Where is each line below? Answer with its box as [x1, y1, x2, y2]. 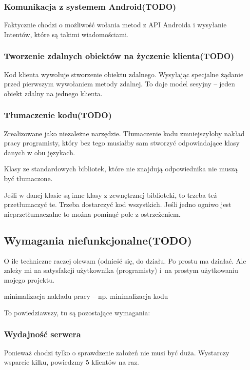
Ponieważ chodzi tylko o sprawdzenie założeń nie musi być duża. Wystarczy [4, 347, 230, 357]
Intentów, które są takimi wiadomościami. [4, 29, 129, 39]
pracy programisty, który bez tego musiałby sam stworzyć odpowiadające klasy [4, 138, 240, 148]
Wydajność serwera [4, 328, 81, 340]
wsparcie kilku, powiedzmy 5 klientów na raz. [4, 357, 139, 367]
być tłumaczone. [4, 173, 53, 183]
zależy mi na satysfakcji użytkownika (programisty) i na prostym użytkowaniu [4, 265, 238, 275]
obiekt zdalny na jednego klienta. [4, 88, 103, 98]
